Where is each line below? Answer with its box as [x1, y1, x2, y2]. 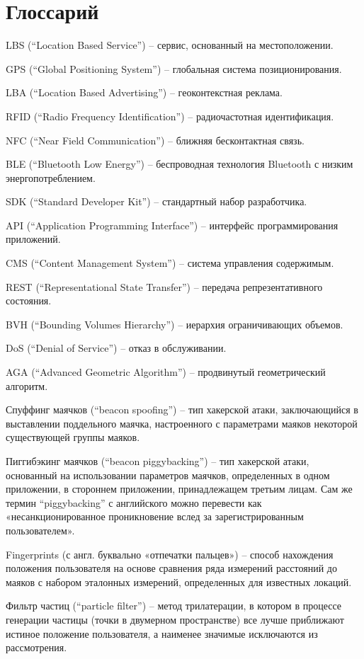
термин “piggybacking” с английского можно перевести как [6, 495, 262, 510]
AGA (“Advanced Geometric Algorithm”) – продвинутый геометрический [6, 365, 326, 379]
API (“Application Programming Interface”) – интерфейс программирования [6, 217, 339, 232]
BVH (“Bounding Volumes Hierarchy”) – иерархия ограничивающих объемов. [6, 316, 343, 331]
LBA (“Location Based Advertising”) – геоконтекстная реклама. [6, 85, 283, 100]
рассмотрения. [6, 640, 67, 655]
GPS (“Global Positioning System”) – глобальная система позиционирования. [6, 61, 342, 76]
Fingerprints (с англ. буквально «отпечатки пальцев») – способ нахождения [6, 546, 334, 561]
